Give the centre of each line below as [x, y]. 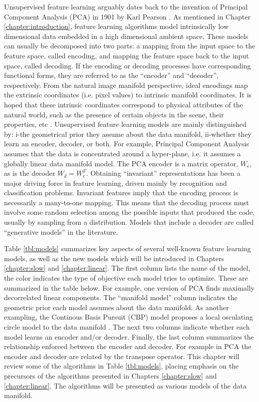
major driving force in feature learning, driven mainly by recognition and [116, 183]
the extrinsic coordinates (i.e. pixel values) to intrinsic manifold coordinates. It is [128, 95]
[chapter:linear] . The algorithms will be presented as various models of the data [125, 385]
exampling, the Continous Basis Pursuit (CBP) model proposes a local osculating [129, 317]
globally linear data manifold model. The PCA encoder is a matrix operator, [121, 163]
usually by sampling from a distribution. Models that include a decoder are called [129, 222]
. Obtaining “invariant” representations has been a [163, 173]
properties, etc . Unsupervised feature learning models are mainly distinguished [125, 124]
